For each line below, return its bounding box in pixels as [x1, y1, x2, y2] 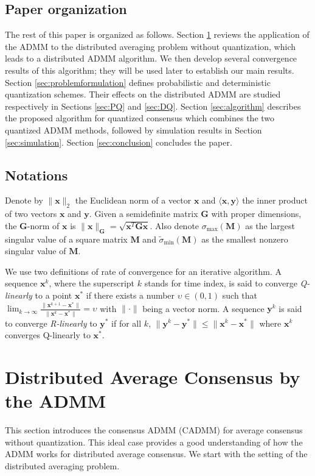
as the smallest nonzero [201, 232, 288, 245]
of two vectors [5, 207, 57, 220]
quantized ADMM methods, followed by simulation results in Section [5, 123, 262, 136]
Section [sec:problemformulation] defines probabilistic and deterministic [5, 76, 271, 88]
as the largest [245, 219, 295, 232]
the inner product [242, 194, 308, 207]
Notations [5, 165, 68, 184]
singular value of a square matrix [5, 232, 128, 245]
